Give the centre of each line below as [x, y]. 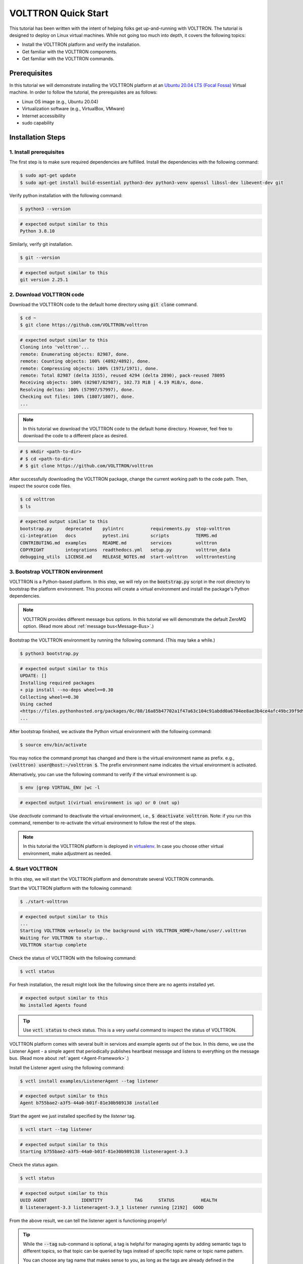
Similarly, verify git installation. [41, 244]
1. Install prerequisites [37, 152]
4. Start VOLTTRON [34, 869]
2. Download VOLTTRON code [47, 294]
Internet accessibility [44, 116]
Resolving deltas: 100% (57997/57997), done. [77, 390]
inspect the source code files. [40, 486]
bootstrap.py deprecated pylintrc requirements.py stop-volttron [125, 529]
